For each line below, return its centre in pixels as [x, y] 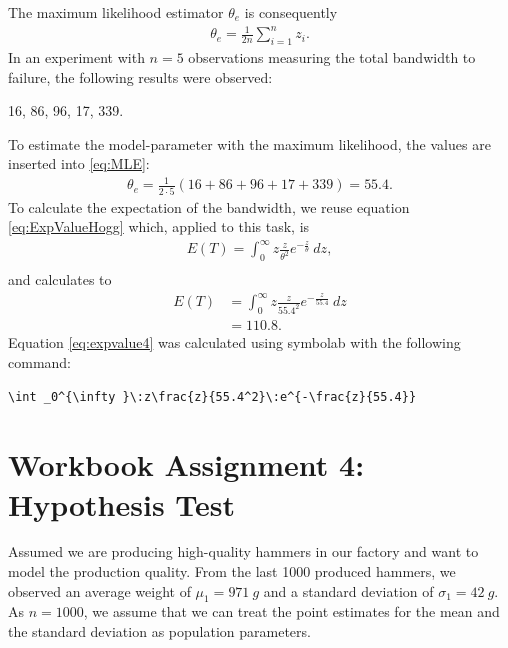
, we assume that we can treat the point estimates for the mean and [291, 611]
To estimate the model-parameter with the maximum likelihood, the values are [249, 143]
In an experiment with [76, 56]
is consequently [291, 12]
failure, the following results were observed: [140, 76]
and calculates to [60, 279]
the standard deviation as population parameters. [159, 631]
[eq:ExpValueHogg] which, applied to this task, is [159, 226]
